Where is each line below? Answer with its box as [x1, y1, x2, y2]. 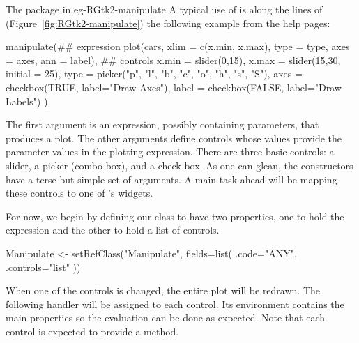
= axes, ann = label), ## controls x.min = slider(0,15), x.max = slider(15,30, [6, 52, 341, 67]
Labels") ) [6, 93, 48, 108]
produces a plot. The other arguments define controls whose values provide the [6, 130, 342, 145]
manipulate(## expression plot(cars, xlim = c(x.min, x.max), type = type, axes [6, 39, 350, 54]
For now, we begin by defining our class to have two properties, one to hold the [6, 208, 344, 223]
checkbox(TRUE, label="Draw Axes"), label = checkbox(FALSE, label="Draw [6, 79, 342, 94]
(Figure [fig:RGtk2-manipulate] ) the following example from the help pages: [6, 15, 330, 30]
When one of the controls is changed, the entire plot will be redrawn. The [6, 283, 321, 298]
